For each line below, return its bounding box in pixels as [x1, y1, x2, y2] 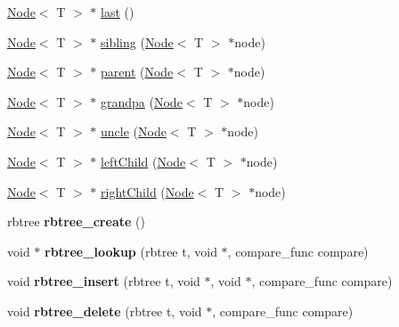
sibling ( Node [101, 32, 174, 51]
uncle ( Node [101, 122, 167, 141]
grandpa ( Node [101, 92, 183, 110]
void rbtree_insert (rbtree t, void [7, 272, 200, 290]
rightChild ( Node [101, 182, 194, 200]
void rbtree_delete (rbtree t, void [7, 301, 202, 320]
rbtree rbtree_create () [7, 212, 145, 231]
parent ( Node [101, 62, 174, 81]
